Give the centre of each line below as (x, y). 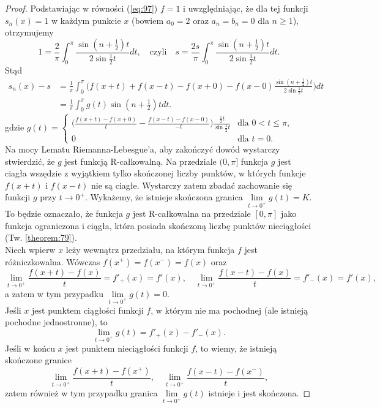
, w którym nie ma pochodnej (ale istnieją (229, 310)
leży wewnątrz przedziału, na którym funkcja (150, 249)
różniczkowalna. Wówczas (53, 261)
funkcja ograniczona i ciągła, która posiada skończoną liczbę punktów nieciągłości (158, 225)
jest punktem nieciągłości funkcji (127, 348)
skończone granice (38, 360)
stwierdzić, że (30, 161)
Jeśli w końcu (30, 348)
